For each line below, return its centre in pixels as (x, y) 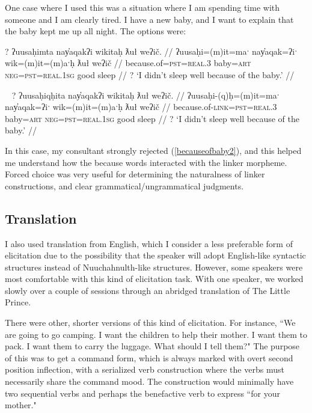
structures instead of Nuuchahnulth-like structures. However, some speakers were (154, 267)
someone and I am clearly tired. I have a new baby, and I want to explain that (149, 19)
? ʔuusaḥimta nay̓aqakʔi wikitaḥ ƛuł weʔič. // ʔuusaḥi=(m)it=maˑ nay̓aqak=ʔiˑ (151, 51)
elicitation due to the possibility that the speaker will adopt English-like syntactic (155, 255)
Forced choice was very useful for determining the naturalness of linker (135, 174)
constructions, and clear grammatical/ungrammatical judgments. (124, 185)
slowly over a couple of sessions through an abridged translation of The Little (148, 290)
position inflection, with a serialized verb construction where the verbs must (145, 369)
